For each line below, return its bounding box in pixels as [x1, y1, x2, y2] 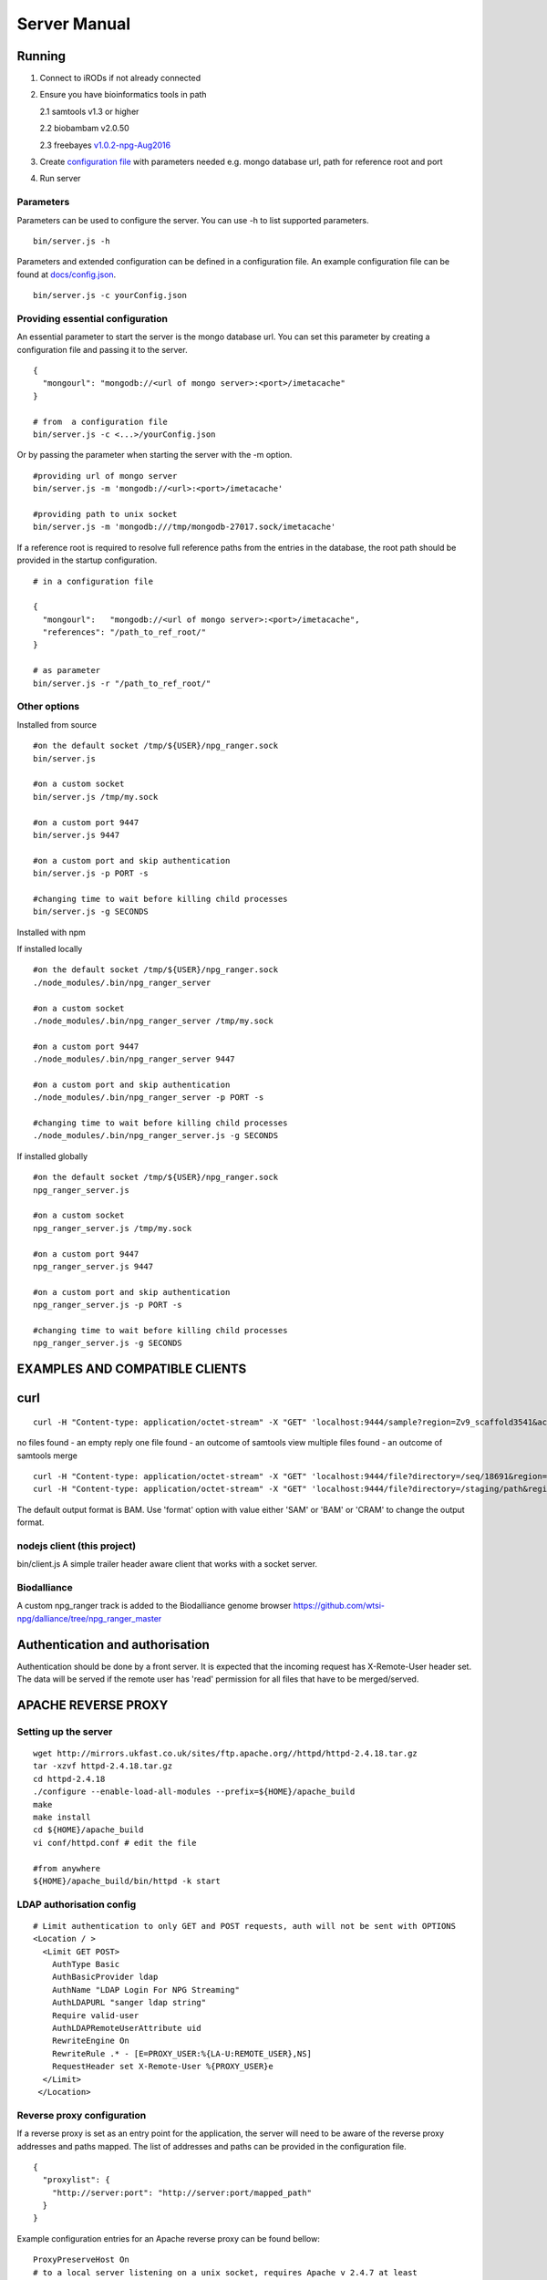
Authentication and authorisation [16, 1637, 210, 1653]
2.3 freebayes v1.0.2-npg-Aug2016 [39, 140, 171, 150]
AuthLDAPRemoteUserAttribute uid [51, 2023, 202, 2034]
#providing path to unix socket [33, 509, 178, 519]
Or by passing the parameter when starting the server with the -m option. [16, 450, 293, 461]
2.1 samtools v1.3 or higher [39, 106, 139, 117]
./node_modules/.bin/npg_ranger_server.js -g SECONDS [33, 1131, 278, 1141]
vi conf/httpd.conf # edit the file [33, 1838, 197, 1848]
